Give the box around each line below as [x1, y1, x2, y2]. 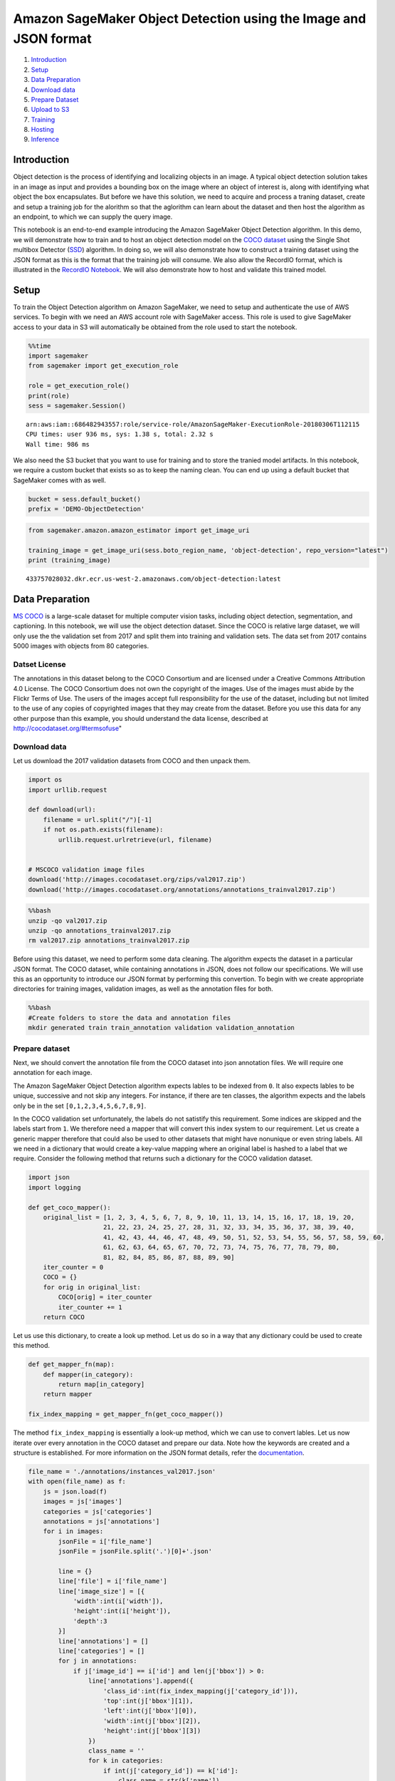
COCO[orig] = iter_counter [58, 1293, 152, 1302]
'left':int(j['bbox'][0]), [103, 1707, 197, 1715]
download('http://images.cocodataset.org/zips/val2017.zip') [28, 876, 246, 883]
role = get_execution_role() [28, 382, 130, 390]
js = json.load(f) [43, 1487, 107, 1495]
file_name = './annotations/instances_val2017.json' [28, 1468, 216, 1475]
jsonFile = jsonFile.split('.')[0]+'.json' [58, 1547, 213, 1556]
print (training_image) [28, 556, 112, 564]
